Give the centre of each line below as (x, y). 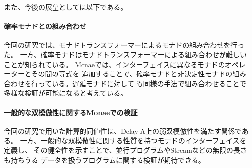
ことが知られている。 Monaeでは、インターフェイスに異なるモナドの (114, 64)
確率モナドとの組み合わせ (45, 26)
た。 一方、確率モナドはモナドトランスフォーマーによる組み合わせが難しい (125, 54)
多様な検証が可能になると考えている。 (66, 93)
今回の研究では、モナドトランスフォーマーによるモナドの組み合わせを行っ (124, 45)
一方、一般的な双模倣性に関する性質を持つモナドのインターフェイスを (133, 140)
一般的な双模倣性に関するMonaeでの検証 (71, 112)
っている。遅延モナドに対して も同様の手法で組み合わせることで (142, 83)
